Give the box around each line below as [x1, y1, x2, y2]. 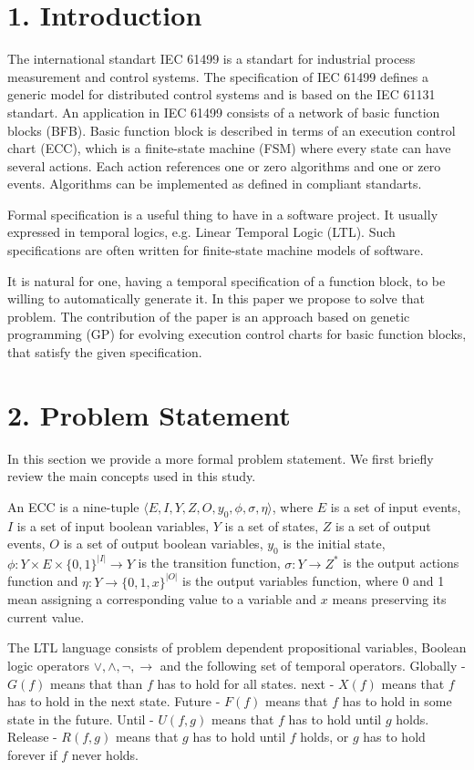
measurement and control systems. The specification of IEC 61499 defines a [7, 67, 428, 86]
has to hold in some [342, 692, 452, 711]
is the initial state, [283, 534, 386, 553]
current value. [7, 607, 85, 626]
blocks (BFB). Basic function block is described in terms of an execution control [7, 120, 456, 139]
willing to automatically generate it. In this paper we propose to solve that [7, 289, 426, 308]
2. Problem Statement [7, 395, 291, 433]
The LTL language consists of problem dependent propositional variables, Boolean [7, 638, 467, 657]
